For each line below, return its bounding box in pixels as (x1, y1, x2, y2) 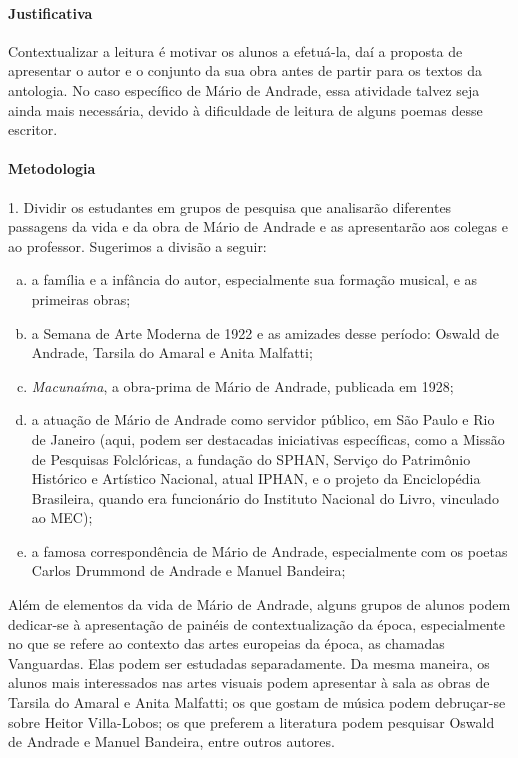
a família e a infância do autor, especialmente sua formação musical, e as (31, 269, 478, 290)
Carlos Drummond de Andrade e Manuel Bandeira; (31, 560, 346, 581)
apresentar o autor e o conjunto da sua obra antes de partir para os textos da (8, 60, 482, 81)
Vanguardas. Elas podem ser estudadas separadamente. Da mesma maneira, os (8, 652, 490, 673)
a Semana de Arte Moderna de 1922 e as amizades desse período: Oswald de (31, 322, 499, 343)
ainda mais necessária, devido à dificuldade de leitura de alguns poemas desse (8, 99, 483, 120)
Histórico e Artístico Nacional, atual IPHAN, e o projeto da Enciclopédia (31, 468, 481, 489)
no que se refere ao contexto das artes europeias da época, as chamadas (8, 633, 445, 654)
